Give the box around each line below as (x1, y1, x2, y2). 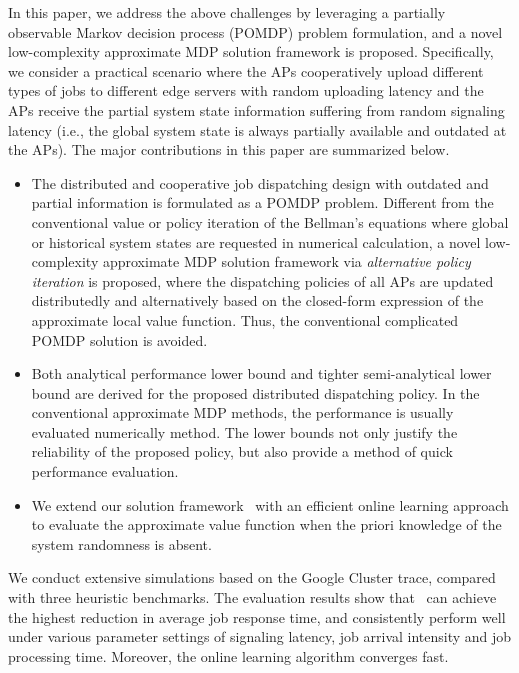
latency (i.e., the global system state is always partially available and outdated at (8, 119, 507, 140)
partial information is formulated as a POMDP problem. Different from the (31, 192, 494, 213)
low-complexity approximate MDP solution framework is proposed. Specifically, (8, 41, 494, 62)
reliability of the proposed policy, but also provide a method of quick (31, 441, 453, 462)
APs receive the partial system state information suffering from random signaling (8, 99, 505, 120)
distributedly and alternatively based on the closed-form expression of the (31, 290, 484, 311)
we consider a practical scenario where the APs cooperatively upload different (8, 60, 484, 81)
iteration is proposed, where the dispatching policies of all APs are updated (31, 270, 494, 291)
